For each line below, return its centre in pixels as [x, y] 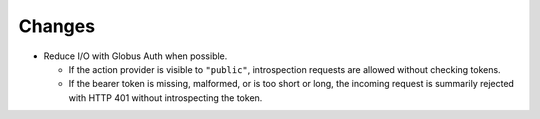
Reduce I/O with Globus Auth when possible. [135, 56]
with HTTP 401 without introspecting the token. [165, 97]
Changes [56, 26]
